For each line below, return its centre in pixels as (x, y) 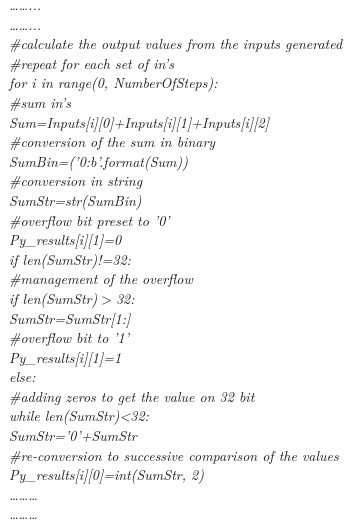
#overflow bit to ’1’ (69, 337)
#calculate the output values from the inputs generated (176, 43)
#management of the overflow (101, 278)
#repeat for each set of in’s (91, 62)
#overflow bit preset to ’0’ (89, 219)
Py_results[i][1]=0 (65, 239)
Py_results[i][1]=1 (65, 356)
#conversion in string (76, 180)
